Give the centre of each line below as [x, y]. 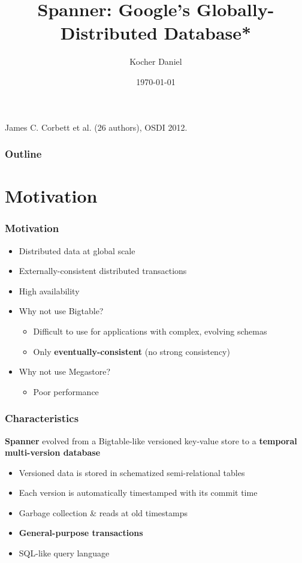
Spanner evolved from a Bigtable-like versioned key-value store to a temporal [151, 440]
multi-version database [53, 452]
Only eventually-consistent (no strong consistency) [132, 351]
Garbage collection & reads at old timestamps [103, 512]
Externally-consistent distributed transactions [103, 271]
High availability [49, 290]
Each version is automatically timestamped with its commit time [138, 493]
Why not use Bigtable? [61, 311]
